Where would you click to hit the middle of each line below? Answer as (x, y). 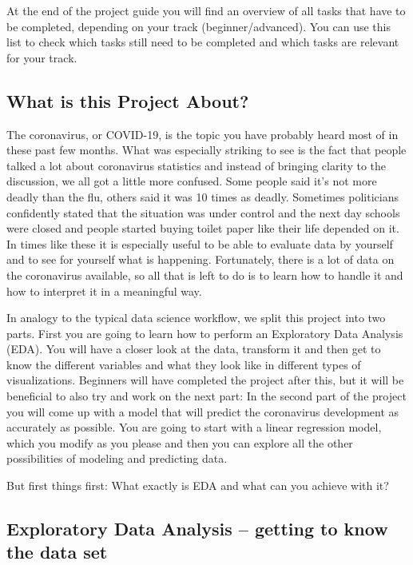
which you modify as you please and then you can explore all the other (180, 442)
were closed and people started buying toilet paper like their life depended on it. (203, 228)
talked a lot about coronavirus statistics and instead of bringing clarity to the (197, 165)
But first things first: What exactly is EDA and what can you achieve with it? (198, 485)
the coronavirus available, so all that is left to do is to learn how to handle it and (205, 275)
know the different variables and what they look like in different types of (184, 364)
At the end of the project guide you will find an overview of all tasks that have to (206, 10)
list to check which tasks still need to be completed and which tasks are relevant (203, 42)
